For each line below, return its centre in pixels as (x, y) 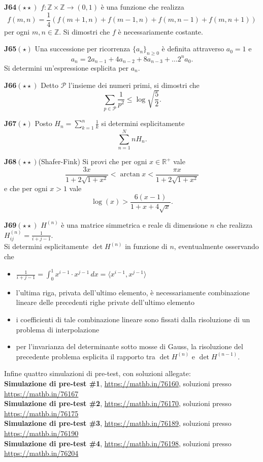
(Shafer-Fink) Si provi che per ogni (93, 161)
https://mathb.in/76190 (41, 433)
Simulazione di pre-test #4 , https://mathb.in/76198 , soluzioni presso (118, 443)
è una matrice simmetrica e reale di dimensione (135, 224)
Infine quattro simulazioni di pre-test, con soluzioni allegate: (97, 373)
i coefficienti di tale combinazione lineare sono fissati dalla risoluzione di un (133, 319)
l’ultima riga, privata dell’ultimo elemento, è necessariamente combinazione (133, 292)
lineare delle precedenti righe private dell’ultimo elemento (105, 302)
